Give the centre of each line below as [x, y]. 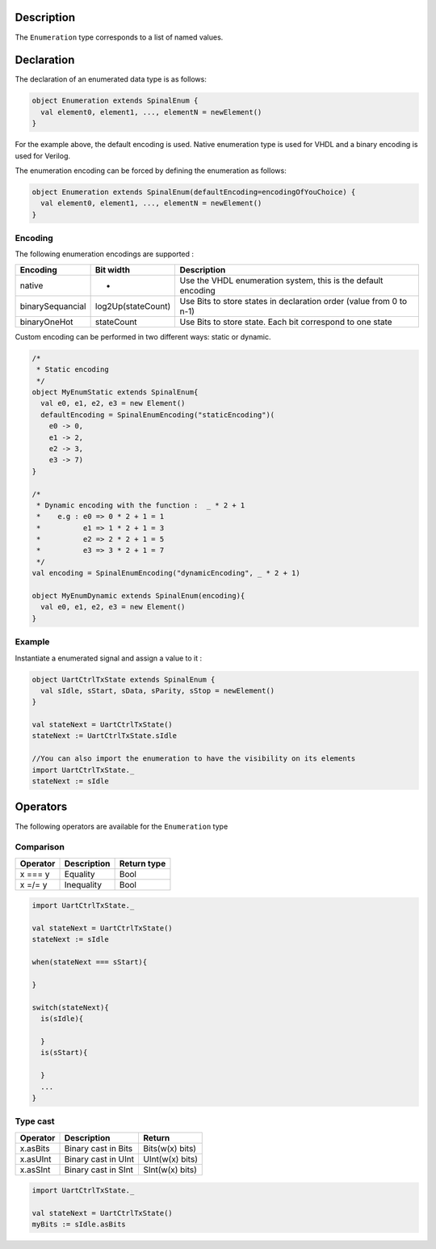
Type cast [35, 1121]
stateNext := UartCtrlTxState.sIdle [105, 736]
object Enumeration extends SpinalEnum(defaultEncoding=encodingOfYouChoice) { [194, 192]
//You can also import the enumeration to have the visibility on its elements [194, 759]
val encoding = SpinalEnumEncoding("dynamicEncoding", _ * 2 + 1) [166, 573]
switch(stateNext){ [70, 1007]
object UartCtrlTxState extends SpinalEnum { [124, 679]
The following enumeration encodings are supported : [104, 254]
